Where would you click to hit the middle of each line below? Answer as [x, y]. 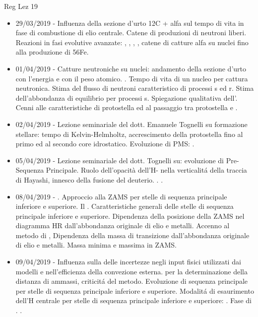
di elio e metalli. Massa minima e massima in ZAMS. [96, 245]
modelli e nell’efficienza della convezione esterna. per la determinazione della [132, 271]
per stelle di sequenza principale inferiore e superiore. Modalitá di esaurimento [135, 290]
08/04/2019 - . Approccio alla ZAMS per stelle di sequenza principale [121, 196]
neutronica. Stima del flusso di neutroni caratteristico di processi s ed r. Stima [135, 88]
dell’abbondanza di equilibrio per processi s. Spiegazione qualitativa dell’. [127, 97]
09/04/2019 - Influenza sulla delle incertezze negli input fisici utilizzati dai [128, 262]
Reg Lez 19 [21, 6]
